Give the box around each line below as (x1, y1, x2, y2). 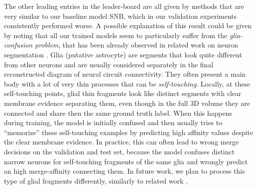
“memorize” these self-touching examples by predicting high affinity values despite (4, 127, 253, 137)
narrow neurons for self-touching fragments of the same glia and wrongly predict (4, 156, 248, 166)
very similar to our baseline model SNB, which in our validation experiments (4, 10, 237, 21)
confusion (4, 40, 33, 50)
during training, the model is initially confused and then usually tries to (4, 117, 222, 128)
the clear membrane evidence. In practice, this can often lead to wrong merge (4, 137, 239, 147)
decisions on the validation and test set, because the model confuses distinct (4, 146, 235, 156)
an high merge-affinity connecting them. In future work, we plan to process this (4, 166, 245, 176)
